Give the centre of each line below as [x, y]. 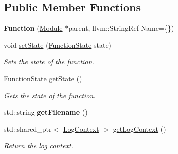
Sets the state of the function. [49, 62]
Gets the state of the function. [50, 95]
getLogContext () [140, 129]
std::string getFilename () [46, 112]
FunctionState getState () [43, 78]
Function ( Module [33, 28]
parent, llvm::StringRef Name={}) [121, 28]
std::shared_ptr [28, 129]
